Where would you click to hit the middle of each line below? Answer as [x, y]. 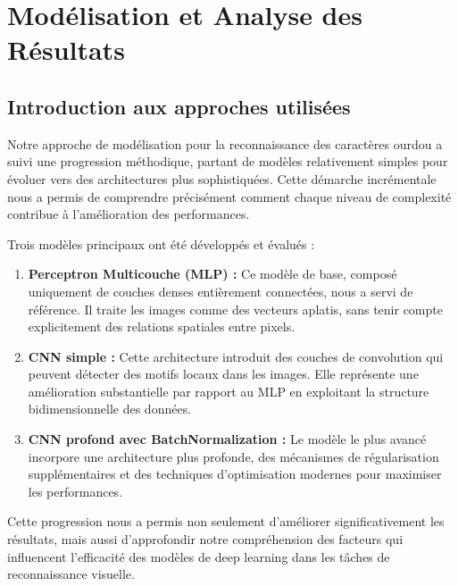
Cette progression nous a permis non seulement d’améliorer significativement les [226, 521]
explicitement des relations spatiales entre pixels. [162, 326]
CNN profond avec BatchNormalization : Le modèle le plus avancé [227, 439]
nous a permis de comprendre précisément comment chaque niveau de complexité [229, 196]
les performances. [75, 491]
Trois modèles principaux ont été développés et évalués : [161, 243]
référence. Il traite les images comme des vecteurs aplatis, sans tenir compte [235, 309]
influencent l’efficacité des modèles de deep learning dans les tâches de [199, 556]
